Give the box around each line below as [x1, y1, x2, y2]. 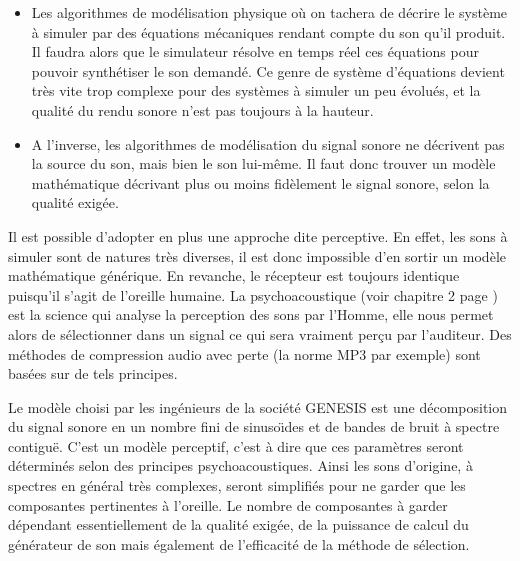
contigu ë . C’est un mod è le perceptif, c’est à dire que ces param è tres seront [8, 435, 464, 456]
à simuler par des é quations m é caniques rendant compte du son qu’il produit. [31, 21, 506, 42]
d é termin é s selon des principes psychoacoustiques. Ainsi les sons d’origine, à [8, 455, 473, 476]
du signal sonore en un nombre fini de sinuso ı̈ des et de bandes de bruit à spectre [8, 416, 500, 437]
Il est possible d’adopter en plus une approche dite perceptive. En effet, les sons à [8, 225, 508, 246]
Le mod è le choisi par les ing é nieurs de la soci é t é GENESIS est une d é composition [8, 396, 508, 417]
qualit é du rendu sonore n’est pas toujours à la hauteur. [31, 99, 374, 120]
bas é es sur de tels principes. [8, 363, 178, 384]
